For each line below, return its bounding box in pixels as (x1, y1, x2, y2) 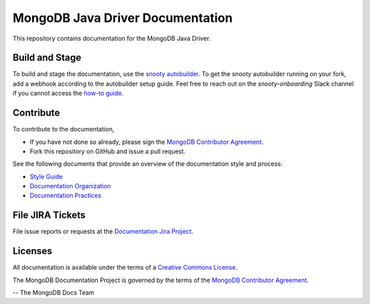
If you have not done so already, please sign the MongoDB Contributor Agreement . (29, 138, 264, 146)
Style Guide (29, 172, 63, 181)
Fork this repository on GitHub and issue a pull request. (29, 147, 186, 155)
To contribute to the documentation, (12, 125, 114, 134)
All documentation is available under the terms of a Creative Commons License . (12, 264, 238, 272)
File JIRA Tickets (12, 210, 86, 221)
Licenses (12, 245, 53, 257)
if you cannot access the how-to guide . (12, 89, 124, 97)
